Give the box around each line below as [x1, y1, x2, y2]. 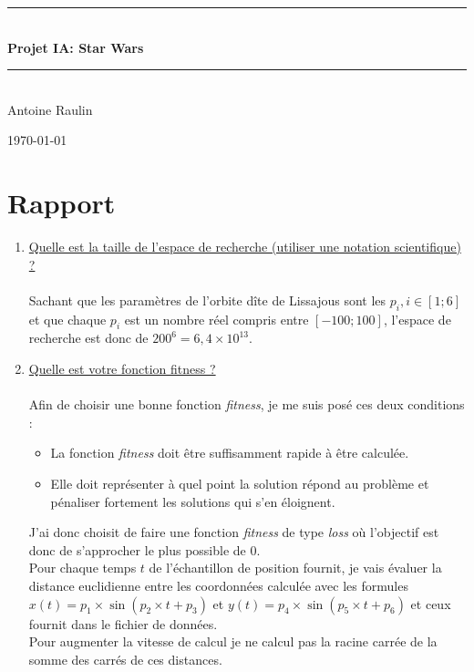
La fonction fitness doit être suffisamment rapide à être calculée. [50, 443, 409, 462]
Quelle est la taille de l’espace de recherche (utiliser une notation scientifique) [28, 237, 461, 256]
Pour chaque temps [28, 558, 137, 577]
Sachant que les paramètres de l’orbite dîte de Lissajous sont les [28, 290, 386, 309]
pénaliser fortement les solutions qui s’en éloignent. [50, 491, 335, 511]
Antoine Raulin [7, 99, 93, 119]
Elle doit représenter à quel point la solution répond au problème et [50, 474, 429, 493]
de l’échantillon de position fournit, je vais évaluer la [149, 558, 442, 577]
